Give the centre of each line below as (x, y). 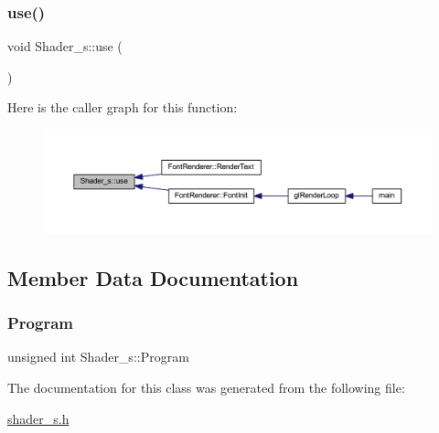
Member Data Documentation (153, 277)
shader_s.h (38, 418)
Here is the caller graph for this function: (123, 107)
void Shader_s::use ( (65, 46)
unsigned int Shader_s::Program (98, 357)
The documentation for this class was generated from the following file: (206, 388)
